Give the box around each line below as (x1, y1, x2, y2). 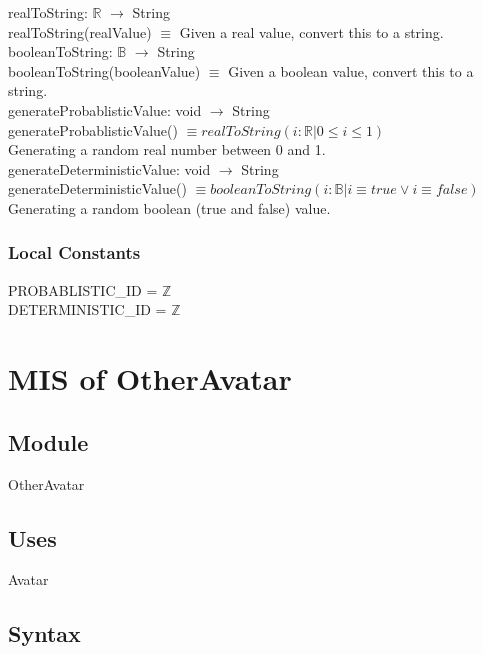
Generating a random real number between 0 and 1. (8, 139, 326, 160)
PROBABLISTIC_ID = (8, 279, 158, 300)
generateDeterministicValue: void (8, 158, 211, 179)
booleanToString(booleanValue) (8, 60, 201, 81)
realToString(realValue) (8, 21, 152, 42)
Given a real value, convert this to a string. (179, 21, 444, 42)
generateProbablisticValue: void (8, 99, 202, 120)
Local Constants (8, 240, 141, 265)
